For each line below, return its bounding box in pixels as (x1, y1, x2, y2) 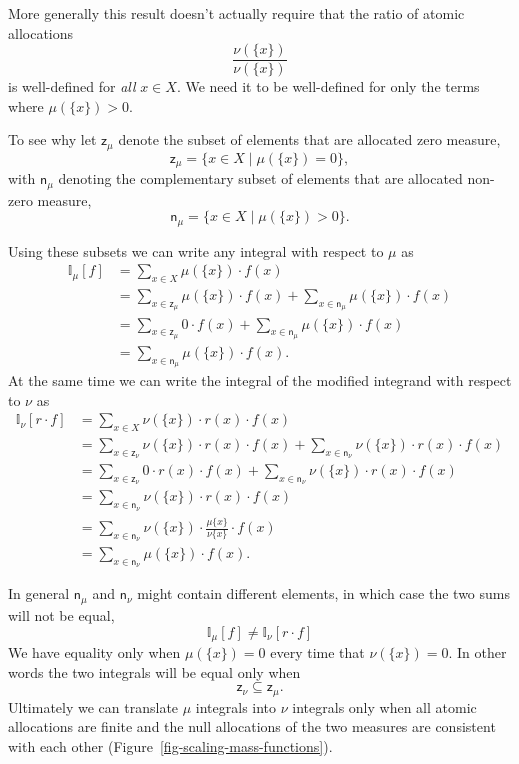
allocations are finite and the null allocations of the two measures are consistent (8, 716, 496, 737)
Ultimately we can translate (8, 696, 179, 717)
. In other (448, 641, 507, 662)
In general (8, 583, 70, 604)
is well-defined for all (8, 76, 136, 97)
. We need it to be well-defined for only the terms (176, 76, 480, 97)
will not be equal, (8, 604, 115, 625)
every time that (270, 641, 365, 662)
